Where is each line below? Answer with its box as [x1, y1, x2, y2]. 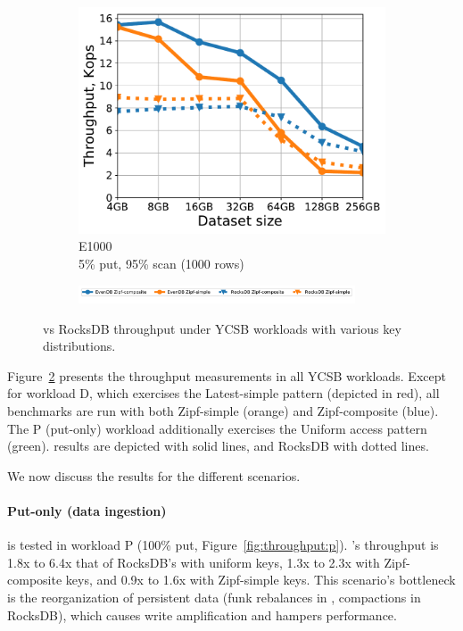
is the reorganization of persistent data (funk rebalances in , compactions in [7, 587, 421, 606]
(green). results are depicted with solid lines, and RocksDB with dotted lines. [7, 436, 429, 455]
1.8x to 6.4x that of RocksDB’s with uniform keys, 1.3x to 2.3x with [7, 552, 380, 571]
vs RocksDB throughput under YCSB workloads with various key [43, 319, 401, 337]
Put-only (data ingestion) [7, 502, 167, 519]
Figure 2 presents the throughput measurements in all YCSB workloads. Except [7, 366, 446, 385]
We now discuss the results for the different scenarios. [7, 466, 301, 485]
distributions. [43, 336, 116, 355]
